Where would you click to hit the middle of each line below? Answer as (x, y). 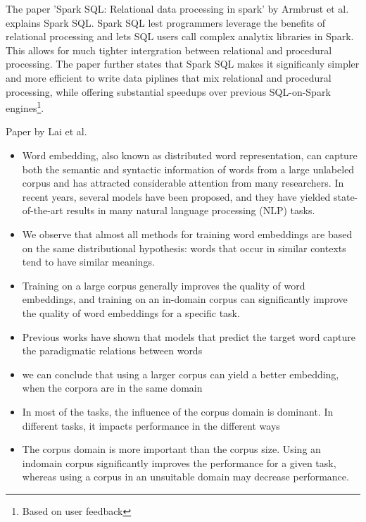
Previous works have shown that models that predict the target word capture (189, 336)
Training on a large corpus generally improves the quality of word (164, 285)
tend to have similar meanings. (88, 262)
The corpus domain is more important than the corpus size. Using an (171, 449)
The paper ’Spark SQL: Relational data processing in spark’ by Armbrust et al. (177, 8)
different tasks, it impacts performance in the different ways (151, 425)
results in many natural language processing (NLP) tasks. (191, 210)
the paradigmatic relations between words (112, 350)
